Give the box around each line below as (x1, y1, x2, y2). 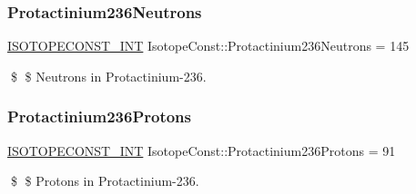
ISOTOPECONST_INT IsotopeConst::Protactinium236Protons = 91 (7, 141, 396, 160)
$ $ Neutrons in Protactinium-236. (10, 66, 207, 85)
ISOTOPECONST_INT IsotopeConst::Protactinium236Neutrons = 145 (7, 36, 410, 55)
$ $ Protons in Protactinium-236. (10, 171, 199, 190)
